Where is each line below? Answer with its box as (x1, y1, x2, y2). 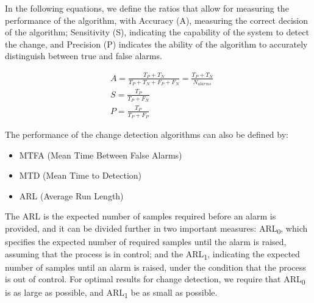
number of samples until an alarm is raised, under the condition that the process (5, 260, 306, 273)
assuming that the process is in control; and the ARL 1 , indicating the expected (5, 247, 300, 262)
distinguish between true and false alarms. (5, 49, 162, 62)
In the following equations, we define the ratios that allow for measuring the (5, 2, 289, 14)
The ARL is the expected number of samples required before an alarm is (5, 210, 276, 223)
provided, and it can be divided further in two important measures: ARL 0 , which (5, 221, 308, 236)
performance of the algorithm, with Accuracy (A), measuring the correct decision (5, 13, 309, 26)
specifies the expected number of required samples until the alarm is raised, (5, 235, 287, 248)
